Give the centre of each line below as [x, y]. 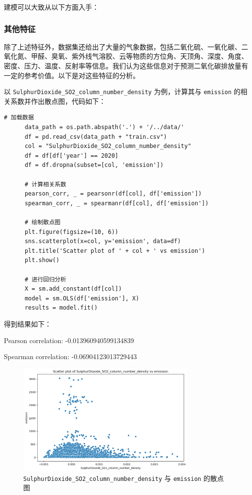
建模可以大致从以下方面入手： [51, 7]
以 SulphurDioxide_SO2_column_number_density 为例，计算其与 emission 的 [122, 91]
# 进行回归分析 [45, 279]
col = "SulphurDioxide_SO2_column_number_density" [108, 146]
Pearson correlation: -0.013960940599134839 [69, 340]
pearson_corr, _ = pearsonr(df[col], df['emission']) [113, 194]
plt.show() [42, 260]
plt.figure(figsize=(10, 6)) [71, 232]
